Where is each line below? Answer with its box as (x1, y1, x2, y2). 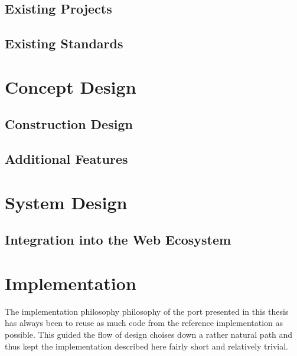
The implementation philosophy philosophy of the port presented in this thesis (5, 305, 289, 317)
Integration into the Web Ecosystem (5, 230, 231, 249)
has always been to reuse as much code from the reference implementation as (5, 317, 283, 329)
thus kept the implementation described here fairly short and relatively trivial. (5, 339, 289, 352)
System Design (5, 190, 128, 214)
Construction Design (5, 115, 133, 133)
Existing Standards (5, 34, 123, 52)
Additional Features (5, 150, 128, 168)
